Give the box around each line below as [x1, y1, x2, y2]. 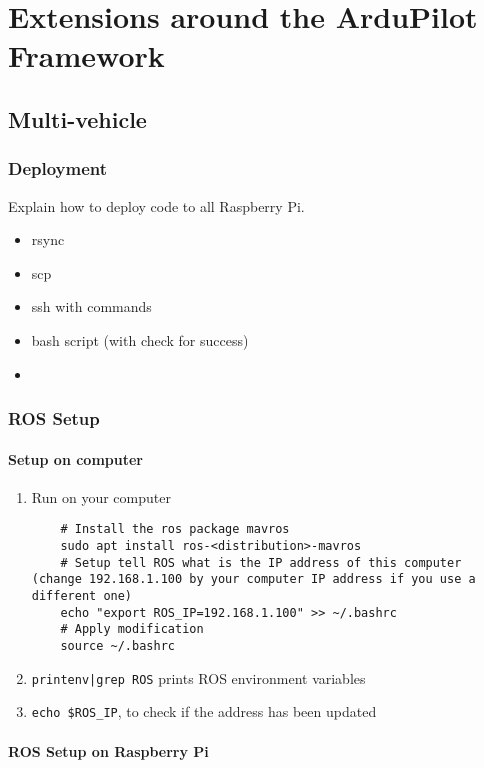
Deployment [8, 156, 108, 181]
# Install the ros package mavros [60, 522, 290, 537]
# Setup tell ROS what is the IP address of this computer [60, 555, 462, 570]
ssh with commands [31, 296, 152, 317]
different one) [31, 588, 133, 603]
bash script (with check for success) [31, 329, 249, 350]
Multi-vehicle [8, 103, 147, 134]
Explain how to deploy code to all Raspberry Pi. [8, 195, 305, 216]
